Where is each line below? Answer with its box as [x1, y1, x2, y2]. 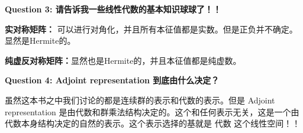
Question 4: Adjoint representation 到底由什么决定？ [5, 74, 220, 86]
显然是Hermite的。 [5, 34, 76, 47]
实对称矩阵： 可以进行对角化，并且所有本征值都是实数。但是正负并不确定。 [5, 22, 298, 35]
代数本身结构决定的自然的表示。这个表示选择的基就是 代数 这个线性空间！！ [5, 117, 301, 129]
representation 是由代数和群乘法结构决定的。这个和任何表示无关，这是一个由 [5, 105, 299, 118]
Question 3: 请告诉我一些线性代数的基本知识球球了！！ [5, 3, 221, 15]
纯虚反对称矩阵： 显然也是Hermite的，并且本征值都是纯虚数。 [5, 54, 241, 66]
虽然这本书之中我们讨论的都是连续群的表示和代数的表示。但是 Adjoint [5, 93, 275, 106]
